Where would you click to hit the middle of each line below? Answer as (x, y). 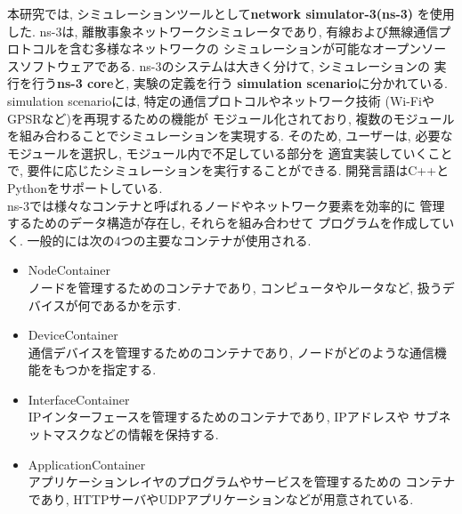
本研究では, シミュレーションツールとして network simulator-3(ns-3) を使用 (231, 13)
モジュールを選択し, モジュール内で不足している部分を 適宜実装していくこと (230, 153)
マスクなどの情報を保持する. (136, 434)
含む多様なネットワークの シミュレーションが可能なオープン (245, 48)
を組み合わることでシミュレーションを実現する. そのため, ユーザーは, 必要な (230, 136)
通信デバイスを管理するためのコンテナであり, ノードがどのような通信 (231, 352)
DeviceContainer (73, 335)
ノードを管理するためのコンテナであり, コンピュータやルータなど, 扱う (235, 287)
